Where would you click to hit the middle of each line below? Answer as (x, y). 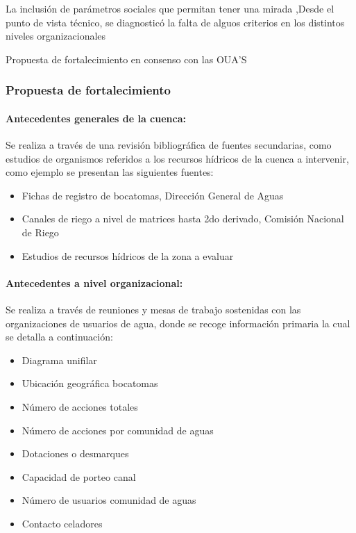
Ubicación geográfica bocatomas (90, 383)
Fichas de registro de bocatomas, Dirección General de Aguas (153, 195)
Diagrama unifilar (59, 360)
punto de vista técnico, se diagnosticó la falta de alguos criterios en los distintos (175, 22)
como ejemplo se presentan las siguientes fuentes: (110, 172)
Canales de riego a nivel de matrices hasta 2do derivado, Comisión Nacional (183, 219)
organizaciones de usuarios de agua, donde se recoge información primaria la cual (178, 323)
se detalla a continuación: (59, 337)
